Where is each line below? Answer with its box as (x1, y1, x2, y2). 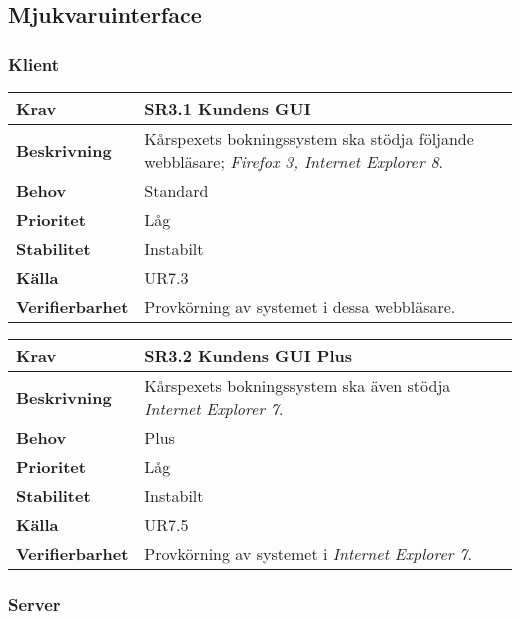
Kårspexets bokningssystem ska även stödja (144, 374, 451, 397)
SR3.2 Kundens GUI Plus (144, 344, 352, 367)
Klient (8, 51, 60, 76)
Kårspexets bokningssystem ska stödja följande (144, 127, 474, 150)
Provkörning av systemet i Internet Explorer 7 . (144, 542, 472, 565)
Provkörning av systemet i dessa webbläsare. (144, 295, 456, 318)
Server (8, 591, 61, 616)
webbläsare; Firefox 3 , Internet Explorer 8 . (144, 150, 444, 173)
